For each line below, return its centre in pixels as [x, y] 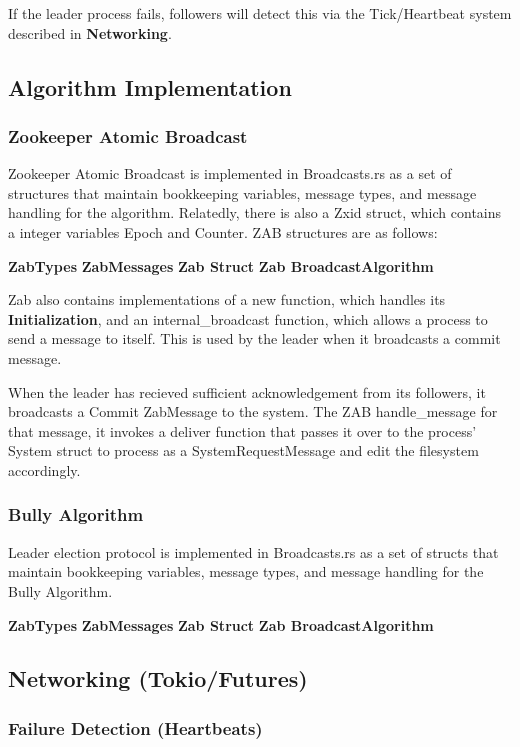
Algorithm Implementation [150, 86]
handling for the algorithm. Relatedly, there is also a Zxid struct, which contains [255, 212]
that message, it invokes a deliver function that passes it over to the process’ [242, 430]
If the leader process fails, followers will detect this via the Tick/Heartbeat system [260, 13]
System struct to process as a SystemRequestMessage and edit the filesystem [243, 450]
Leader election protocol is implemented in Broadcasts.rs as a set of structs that [253, 551]
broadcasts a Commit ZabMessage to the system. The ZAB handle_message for [253, 411]
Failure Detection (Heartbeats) [135, 727]
